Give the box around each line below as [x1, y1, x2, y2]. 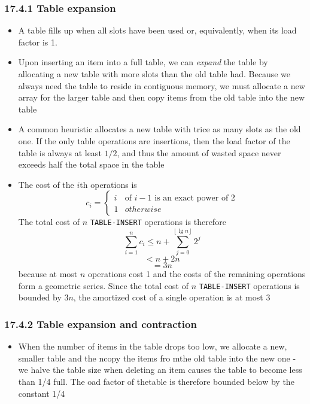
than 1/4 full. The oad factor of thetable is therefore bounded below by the [18, 375, 294, 387]
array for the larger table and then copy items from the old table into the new [18, 91, 305, 104]
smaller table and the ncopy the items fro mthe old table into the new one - [18, 351, 296, 364]
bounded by [18, 291, 62, 303]
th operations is [80, 178, 137, 190]
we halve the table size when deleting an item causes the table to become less [18, 363, 302, 376]
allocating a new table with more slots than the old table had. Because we [18, 68, 291, 80]
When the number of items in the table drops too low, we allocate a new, [18, 340, 287, 353]
